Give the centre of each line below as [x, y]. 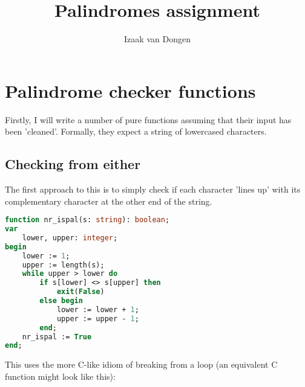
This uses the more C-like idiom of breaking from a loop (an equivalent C [141, 364]
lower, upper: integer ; [70, 238]
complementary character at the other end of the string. [109, 201]
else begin [61, 301]
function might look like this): [60, 376]
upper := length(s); [63, 265]
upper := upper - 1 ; [98, 318]
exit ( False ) [80, 292]
